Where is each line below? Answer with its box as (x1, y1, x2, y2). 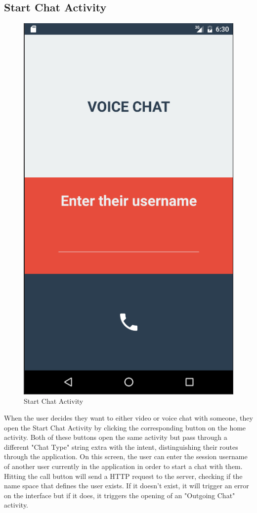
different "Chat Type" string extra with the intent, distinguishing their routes (4, 441, 238, 452)
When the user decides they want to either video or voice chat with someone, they (4, 412, 253, 423)
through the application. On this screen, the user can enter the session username (4, 451, 248, 462)
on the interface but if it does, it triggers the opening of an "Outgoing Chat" (4, 490, 235, 500)
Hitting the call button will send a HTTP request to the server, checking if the (4, 470, 243, 481)
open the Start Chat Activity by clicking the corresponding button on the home (4, 422, 246, 432)
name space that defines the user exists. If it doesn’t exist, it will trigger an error (4, 480, 249, 491)
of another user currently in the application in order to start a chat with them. (4, 461, 243, 471)
